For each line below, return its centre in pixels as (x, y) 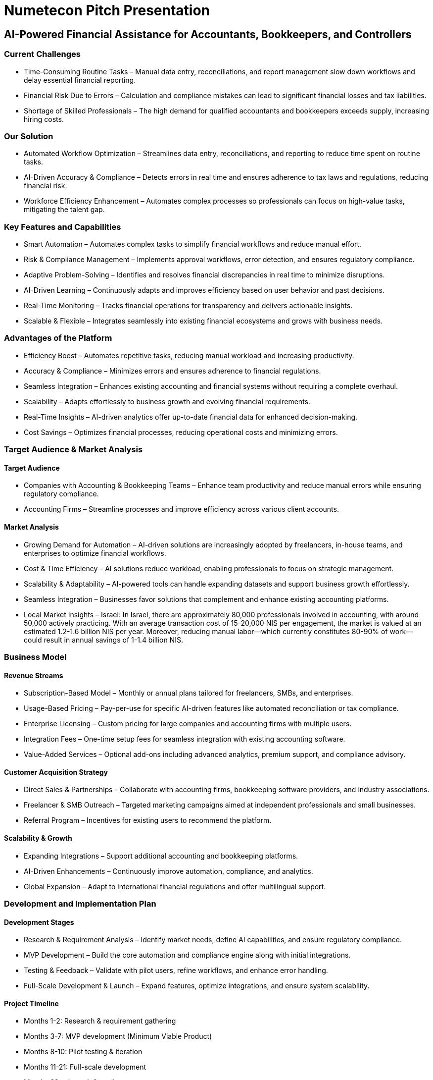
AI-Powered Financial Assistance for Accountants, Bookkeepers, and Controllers (208, 34)
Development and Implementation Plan (80, 904)
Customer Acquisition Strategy (56, 772)
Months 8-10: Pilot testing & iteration (83, 1052)
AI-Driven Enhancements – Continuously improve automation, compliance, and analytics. (168, 871)
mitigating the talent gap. (64, 210)
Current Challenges (42, 54)
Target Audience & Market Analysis (73, 450)
